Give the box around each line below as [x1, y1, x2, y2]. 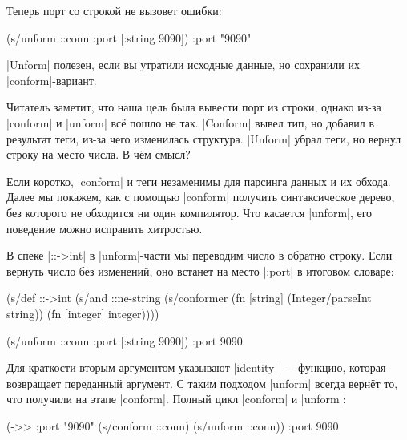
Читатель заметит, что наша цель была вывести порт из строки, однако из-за [6, 99, 381, 115]
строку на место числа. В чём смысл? [6, 146, 191, 163]
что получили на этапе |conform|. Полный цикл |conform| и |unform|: [6, 390, 346, 407]
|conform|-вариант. [6, 71, 97, 88]
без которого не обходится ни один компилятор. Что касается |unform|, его [6, 204, 373, 220]
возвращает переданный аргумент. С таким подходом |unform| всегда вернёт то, [6, 374, 398, 391]
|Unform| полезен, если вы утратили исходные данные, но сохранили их [6, 56, 360, 73]
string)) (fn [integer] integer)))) [6, 305, 159, 321]
